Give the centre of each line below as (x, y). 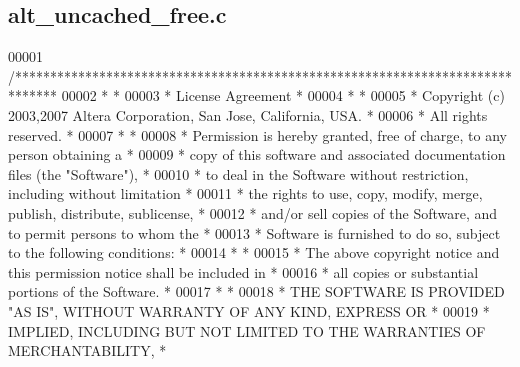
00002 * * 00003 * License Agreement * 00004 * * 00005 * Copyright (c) (283, 95)
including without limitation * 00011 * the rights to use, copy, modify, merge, (245, 193)
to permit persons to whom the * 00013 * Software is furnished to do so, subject (254, 232)
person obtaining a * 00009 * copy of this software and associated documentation (257, 154)
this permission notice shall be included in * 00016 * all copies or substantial (243, 271)
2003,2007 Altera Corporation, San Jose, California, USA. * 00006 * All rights (248, 114)
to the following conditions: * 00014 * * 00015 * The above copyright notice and (254, 252)
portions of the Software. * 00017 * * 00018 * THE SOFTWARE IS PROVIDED (256, 291)
